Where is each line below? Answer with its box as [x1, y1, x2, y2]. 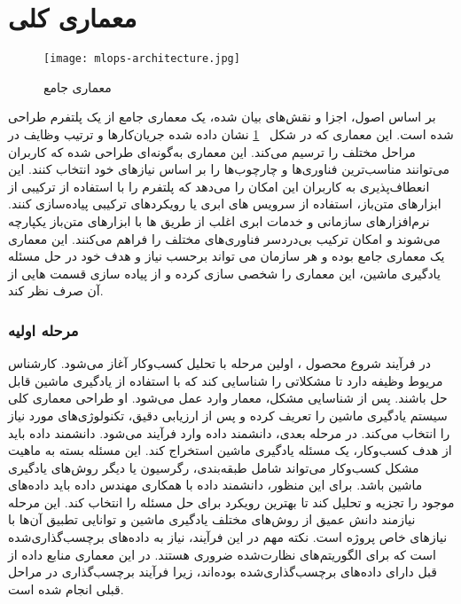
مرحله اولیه [8, 318, 79, 341]
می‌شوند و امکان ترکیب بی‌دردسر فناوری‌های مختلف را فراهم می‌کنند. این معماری [8, 229, 441, 247]
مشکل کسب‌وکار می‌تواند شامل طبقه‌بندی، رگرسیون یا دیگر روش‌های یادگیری [8, 458, 419, 476]
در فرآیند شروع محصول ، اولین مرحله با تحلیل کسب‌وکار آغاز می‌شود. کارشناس [8, 354, 432, 373]
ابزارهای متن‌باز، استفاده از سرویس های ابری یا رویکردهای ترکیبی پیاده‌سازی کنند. [8, 194, 441, 213]
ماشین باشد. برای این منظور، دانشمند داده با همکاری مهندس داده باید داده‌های [8, 475, 423, 494]
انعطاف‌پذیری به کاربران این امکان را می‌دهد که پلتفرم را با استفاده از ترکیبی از [8, 176, 430, 195]
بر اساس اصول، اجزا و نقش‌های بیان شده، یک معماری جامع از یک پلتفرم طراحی [8, 107, 436, 126]
